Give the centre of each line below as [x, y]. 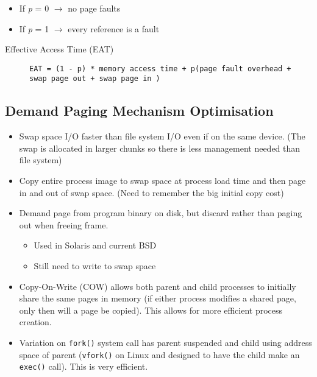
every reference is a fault [114, 28]
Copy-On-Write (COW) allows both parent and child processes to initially [158, 286]
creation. [35, 322]
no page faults [94, 8]
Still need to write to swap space [95, 266]
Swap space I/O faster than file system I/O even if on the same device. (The [162, 136]
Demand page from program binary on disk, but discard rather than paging [161, 213]
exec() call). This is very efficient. [84, 366]
